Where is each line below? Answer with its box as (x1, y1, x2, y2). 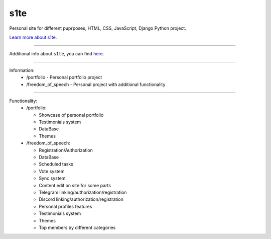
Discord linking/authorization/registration (39, 196, 124, 202)
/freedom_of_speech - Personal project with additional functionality (26, 81, 166, 88)
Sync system (39, 175, 66, 181)
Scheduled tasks (39, 161, 74, 167)
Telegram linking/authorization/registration (39, 189, 127, 195)
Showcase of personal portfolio (39, 112, 104, 118)
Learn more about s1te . (9, 34, 57, 40)
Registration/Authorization (39, 147, 93, 153)
